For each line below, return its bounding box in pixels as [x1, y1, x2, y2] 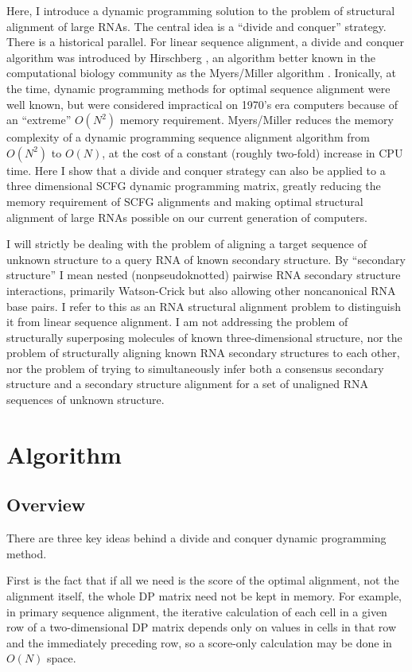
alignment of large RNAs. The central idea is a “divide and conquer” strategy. [6, 17, 387, 34]
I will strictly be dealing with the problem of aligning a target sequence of [6, 235, 367, 252]
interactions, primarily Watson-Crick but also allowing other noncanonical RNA [6, 282, 396, 298]
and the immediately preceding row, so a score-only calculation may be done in [6, 634, 392, 651]
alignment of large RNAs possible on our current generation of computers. [6, 208, 367, 225]
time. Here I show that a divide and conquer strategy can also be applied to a [6, 161, 386, 178]
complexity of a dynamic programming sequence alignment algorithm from [6, 129, 370, 146]
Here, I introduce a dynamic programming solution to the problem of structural [6, 2, 395, 18]
